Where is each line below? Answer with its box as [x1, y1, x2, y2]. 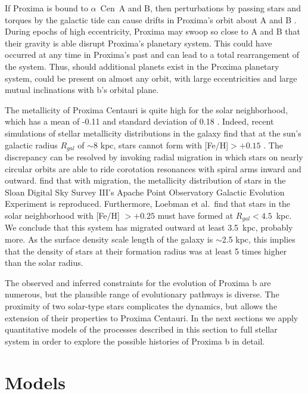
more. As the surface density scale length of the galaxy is [5, 233, 213, 245]
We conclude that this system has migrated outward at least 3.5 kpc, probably [5, 221, 293, 234]
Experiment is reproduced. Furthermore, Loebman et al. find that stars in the [5, 197, 291, 210]
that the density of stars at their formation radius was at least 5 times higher [5, 244, 287, 257]
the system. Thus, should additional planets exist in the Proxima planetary [5, 60, 279, 72]
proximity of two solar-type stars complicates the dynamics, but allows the [5, 299, 278, 312]
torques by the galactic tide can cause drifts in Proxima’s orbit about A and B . [5, 13, 297, 26]
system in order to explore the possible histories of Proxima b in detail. [5, 334, 265, 347]
